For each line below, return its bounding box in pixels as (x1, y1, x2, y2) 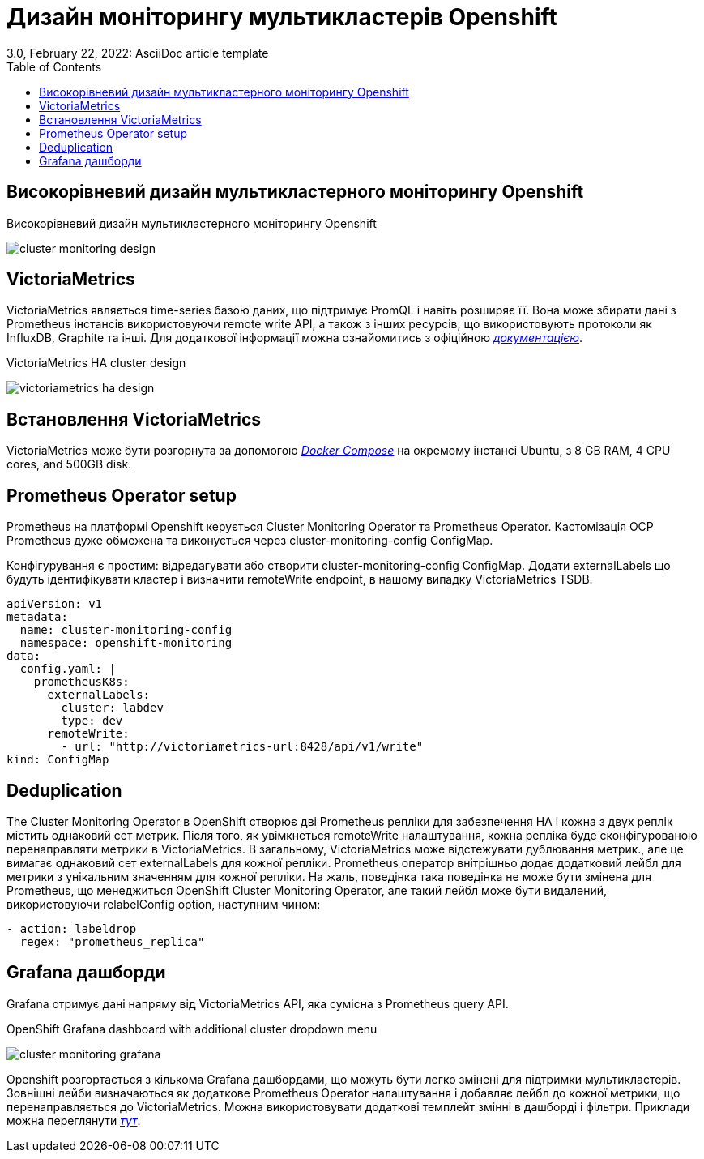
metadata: (6, 610, 68, 624)
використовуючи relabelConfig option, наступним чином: (6, 896, 321, 911)
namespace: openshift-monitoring (19, 636, 233, 650)
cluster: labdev (61, 701, 164, 715)
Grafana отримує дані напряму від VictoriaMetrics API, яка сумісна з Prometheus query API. (6, 996, 509, 1011)
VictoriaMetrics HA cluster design (6, 356, 186, 370)
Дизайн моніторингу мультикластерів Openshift (6, 3, 557, 31)
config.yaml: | (19, 662, 116, 676)
